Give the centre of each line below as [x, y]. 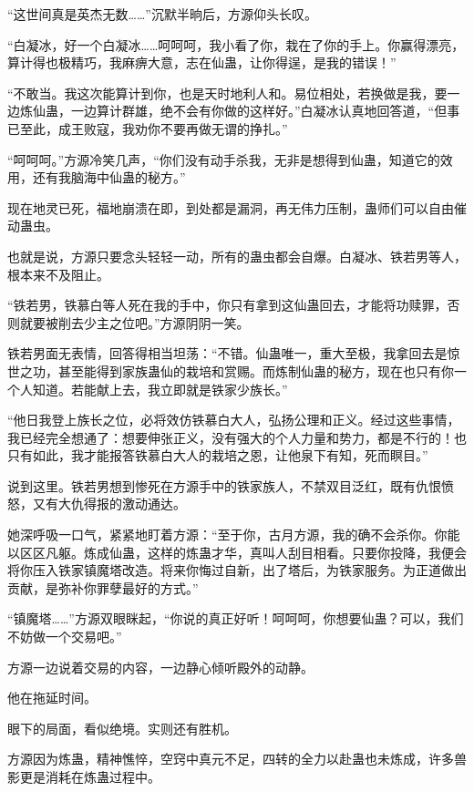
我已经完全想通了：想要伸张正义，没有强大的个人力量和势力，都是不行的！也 [237, 437]
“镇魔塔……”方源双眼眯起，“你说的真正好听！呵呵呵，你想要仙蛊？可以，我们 [236, 618]
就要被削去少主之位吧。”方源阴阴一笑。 [134, 322]
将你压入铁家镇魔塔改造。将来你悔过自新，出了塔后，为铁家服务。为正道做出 [237, 570]
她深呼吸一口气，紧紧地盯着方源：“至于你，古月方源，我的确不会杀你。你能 [234, 535]
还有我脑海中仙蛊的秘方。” [109, 177]
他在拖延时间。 [52, 698]
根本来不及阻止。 [58, 274]
